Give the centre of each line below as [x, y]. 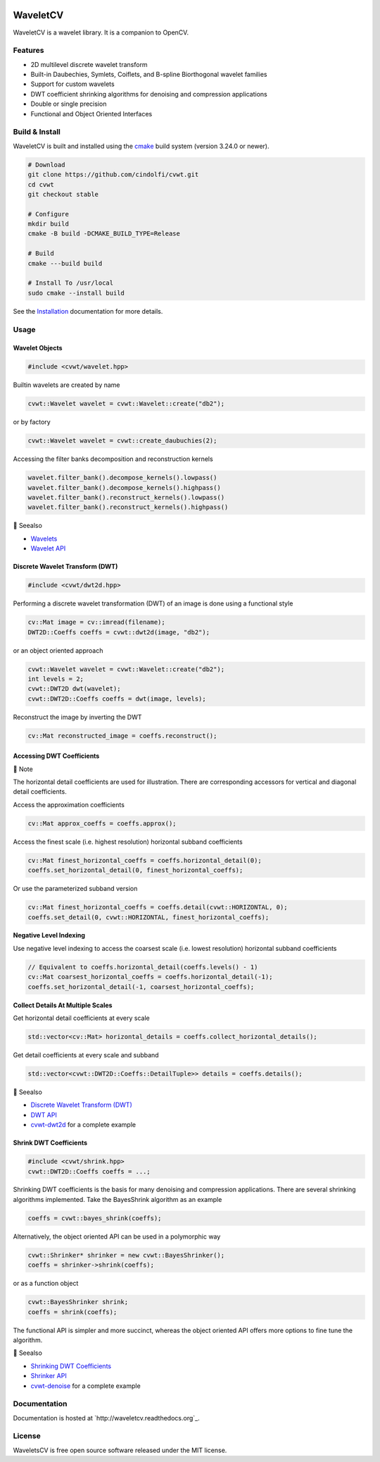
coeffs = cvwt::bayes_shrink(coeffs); [95, 1218]
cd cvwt [41, 184]
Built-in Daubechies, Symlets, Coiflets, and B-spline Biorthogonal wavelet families [149, 75]
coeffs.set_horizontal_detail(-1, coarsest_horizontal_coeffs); [141, 987]
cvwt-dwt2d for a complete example [83, 1125]
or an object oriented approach [58, 650]
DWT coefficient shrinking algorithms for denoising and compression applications [149, 94]
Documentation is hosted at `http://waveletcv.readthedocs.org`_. [106, 1418]
